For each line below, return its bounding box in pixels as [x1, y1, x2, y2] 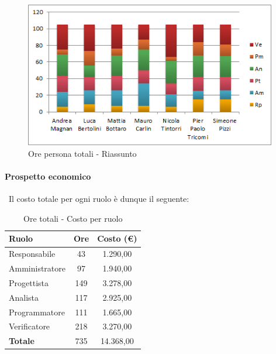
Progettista [9, 276, 49, 288]
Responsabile [9, 248, 56, 260]
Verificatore [9, 320, 50, 332]
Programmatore [9, 305, 65, 318]
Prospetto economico [5, 170, 91, 183]
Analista [9, 291, 39, 303]
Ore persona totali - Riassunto [28, 147, 137, 159]
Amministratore [9, 262, 65, 274]
